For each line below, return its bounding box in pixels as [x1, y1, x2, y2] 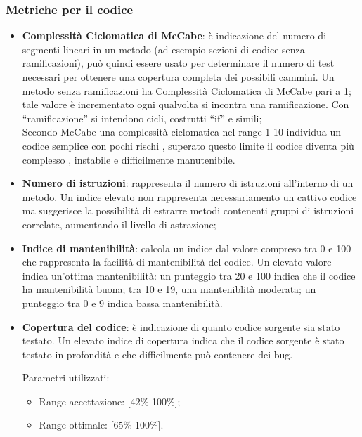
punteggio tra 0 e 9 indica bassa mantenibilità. [22, 295, 223, 310]
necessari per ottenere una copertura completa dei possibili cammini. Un [22, 70, 335, 84]
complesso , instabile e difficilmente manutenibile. [22, 152, 235, 167]
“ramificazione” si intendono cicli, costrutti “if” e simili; [22, 110, 262, 125]
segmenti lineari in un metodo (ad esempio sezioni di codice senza [22, 41, 305, 56]
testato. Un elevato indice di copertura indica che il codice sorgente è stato [22, 333, 344, 348]
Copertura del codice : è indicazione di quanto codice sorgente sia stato [22, 319, 340, 334]
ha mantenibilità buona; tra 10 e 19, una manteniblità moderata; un [22, 282, 316, 296]
